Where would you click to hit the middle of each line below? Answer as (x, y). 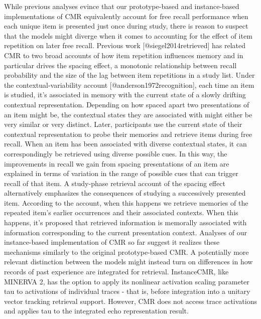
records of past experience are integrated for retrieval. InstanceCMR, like (116, 272)
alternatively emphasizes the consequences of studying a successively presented (125, 193)
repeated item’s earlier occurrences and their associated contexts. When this (121, 212)
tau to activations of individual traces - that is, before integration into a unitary (127, 291)
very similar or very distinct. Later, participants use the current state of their (123, 124)
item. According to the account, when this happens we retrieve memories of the (126, 202)
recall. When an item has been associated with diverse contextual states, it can (125, 144)
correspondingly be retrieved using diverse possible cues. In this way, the (116, 153)
